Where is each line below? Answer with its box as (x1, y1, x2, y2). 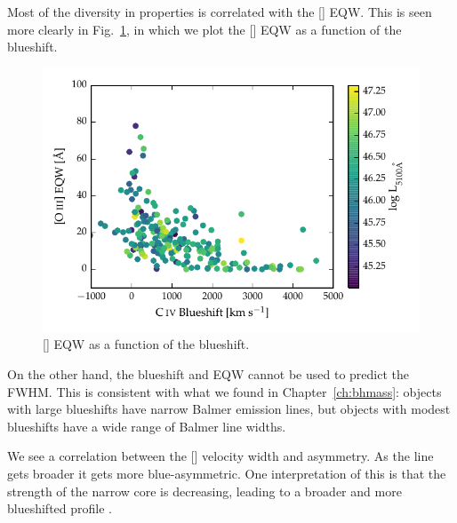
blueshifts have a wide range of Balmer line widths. (7, 416, 286, 435)
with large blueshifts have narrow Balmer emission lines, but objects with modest (7, 400, 451, 418)
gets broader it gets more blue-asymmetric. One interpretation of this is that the (7, 464, 446, 482)
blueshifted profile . (7, 499, 112, 518)
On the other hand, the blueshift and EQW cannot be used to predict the (7, 365, 409, 383)
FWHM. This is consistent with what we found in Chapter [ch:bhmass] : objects (7, 382, 442, 400)
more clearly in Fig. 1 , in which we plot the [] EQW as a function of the (7, 20, 402, 38)
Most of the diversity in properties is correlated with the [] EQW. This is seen (7, 3, 432, 20)
